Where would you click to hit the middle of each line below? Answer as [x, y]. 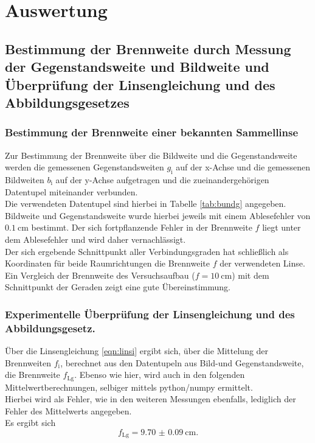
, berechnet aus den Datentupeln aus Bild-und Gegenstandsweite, [182, 362]
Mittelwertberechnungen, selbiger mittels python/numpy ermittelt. [129, 387]
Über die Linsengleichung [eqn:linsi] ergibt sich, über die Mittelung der [137, 351]
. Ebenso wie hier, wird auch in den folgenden [160, 375]
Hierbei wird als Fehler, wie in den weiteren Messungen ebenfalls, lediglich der [151, 399]
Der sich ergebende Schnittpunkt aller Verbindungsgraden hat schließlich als [147, 251]
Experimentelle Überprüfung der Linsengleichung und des [150, 314]
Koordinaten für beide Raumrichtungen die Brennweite [107, 263]
